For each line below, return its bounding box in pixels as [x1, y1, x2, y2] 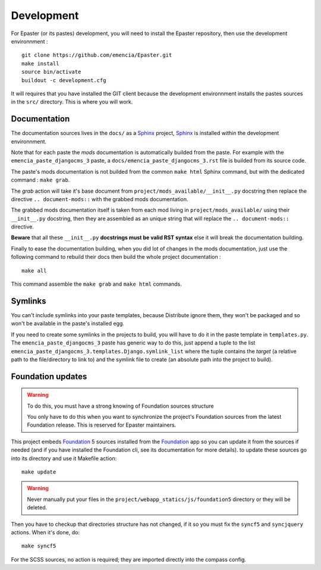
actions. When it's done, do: [11, 529, 80, 535]
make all [21, 267, 47, 274]
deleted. [27, 504, 48, 511]
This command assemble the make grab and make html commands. [11, 280, 182, 288]
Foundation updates [11, 371, 87, 381]
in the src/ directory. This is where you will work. [11, 98, 133, 105]
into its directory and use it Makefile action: [11, 455, 117, 462]
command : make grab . [11, 176, 70, 184]
